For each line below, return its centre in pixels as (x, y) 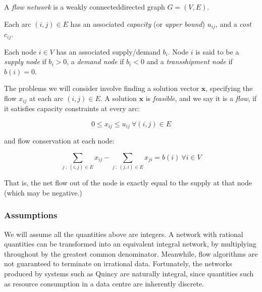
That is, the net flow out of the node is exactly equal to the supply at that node (128, 183)
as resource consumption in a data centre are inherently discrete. (104, 283)
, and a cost (233, 23)
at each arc (46, 98)
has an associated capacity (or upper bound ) (138, 23)
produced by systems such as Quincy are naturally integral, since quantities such (129, 274)
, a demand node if (95, 61)
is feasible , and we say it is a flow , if (201, 98)
